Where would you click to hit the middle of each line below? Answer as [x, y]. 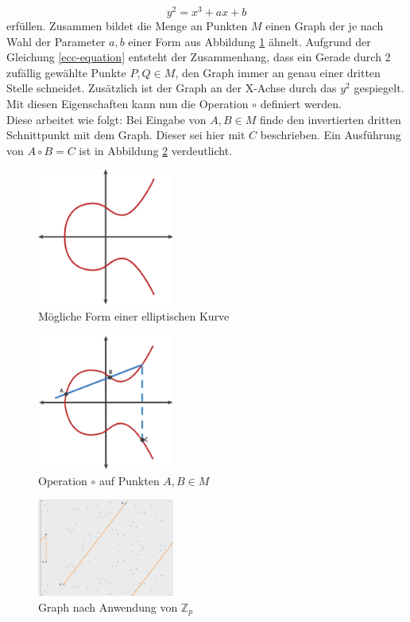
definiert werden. [301, 104]
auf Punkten [130, 480]
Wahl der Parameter [56, 41]
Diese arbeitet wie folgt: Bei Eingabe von [106, 119]
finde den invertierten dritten [330, 119]
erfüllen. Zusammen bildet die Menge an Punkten [127, 26]
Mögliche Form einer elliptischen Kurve [134, 316]
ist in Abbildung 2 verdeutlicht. [156, 150]
